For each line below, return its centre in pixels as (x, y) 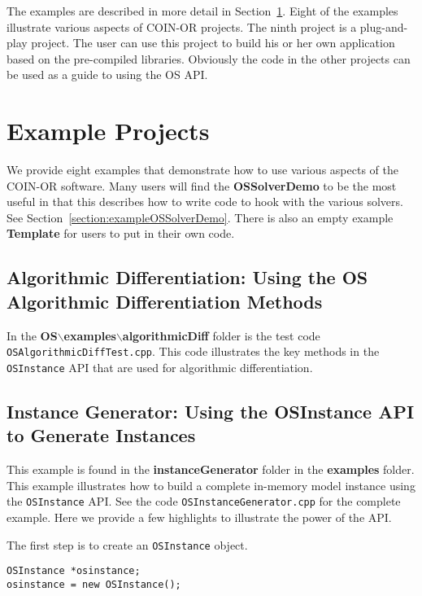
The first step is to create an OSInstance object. (127, 544)
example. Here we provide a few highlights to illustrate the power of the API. (199, 517)
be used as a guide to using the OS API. (107, 74)
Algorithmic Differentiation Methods (165, 301)
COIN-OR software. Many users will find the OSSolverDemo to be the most (202, 185)
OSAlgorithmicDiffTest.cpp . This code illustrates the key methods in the (193, 351)
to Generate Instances (101, 435)
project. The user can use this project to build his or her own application (213, 43)
